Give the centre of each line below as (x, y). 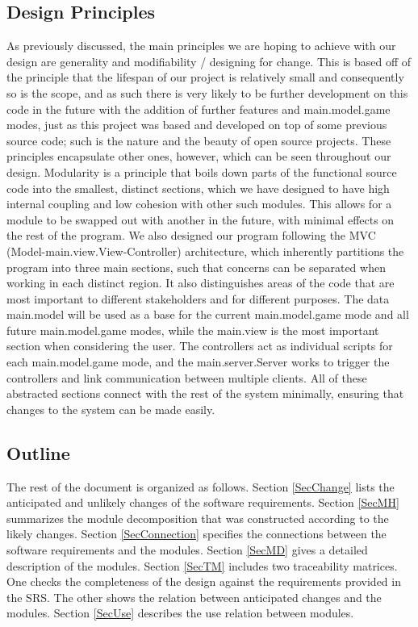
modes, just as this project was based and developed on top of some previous (197, 125)
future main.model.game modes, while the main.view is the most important (193, 330)
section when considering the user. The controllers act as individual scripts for (200, 346)
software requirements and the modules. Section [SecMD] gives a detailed (187, 550)
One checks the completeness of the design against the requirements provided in (204, 581)
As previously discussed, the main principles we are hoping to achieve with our (201, 46)
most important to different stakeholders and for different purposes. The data (198, 298)
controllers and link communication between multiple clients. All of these (187, 377)
